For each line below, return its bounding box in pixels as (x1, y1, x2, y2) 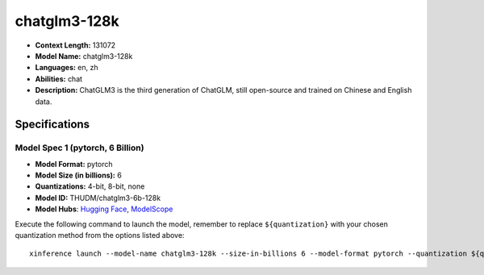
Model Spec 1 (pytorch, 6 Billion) (15, 142, 144, 153)
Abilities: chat (35, 73, 83, 84)
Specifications (15, 118, 90, 131)
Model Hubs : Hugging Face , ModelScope (35, 204, 173, 214)
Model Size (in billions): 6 (35, 170, 123, 181)
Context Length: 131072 (35, 40, 116, 50)
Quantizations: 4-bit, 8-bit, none (35, 181, 145, 191)
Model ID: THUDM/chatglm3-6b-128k (35, 193, 161, 202)
